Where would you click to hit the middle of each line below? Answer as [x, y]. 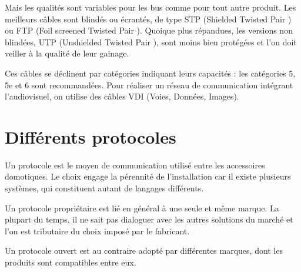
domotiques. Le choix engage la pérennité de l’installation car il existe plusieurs [148, 176]
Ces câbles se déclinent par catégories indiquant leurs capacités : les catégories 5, [150, 73]
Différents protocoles [91, 136]
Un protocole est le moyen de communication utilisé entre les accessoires [135, 165]
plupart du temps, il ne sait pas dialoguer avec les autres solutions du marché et [149, 219]
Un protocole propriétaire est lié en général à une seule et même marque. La [142, 208]
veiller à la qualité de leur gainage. [67, 53]
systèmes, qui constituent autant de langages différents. [104, 188]
